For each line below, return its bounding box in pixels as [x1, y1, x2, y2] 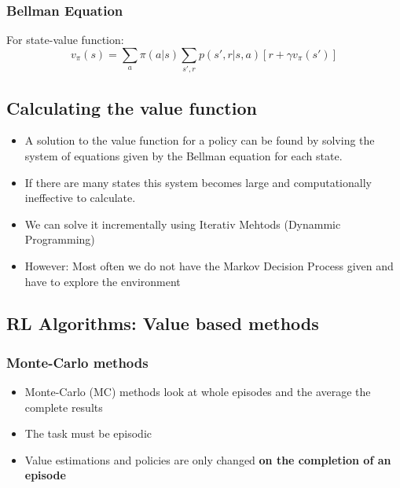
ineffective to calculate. [24, 189, 136, 206]
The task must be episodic [24, 425, 152, 442]
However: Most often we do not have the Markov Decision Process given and [24, 257, 394, 273]
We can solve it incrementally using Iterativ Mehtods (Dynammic [24, 215, 341, 232]
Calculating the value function [6, 95, 257, 119]
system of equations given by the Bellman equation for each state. [24, 147, 343, 163]
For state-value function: [6, 31, 124, 48]
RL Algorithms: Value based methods [6, 311, 319, 336]
